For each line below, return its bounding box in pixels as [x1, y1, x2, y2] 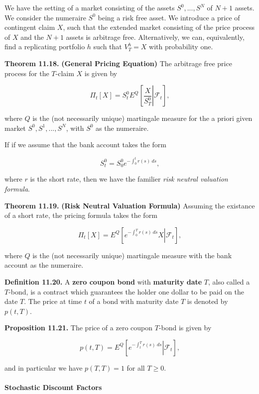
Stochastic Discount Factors [4, 382, 102, 393]
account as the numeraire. [4, 260, 84, 270]
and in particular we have [4, 362, 83, 373]
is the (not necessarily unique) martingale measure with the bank [32, 250, 232, 260]
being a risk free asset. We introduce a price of [98, 12, 240, 22]
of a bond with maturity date [89, 296, 179, 306]
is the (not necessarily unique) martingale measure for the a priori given [32, 113, 253, 123]
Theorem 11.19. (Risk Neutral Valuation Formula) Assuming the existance [4, 200, 255, 210]
